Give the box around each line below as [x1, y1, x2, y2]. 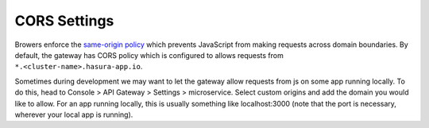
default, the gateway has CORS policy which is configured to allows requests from [14, 50, 284, 60]
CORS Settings [14, 12, 114, 29]
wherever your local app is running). [14, 110, 133, 119]
